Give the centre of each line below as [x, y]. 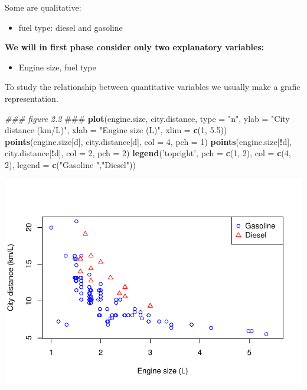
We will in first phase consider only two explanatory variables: [135, 47]
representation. [32, 98]
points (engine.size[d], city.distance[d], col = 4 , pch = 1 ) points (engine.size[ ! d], [148, 141]
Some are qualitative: [43, 7]
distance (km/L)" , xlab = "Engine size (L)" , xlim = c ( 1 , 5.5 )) [116, 130]
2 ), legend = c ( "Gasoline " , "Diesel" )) [70, 164]
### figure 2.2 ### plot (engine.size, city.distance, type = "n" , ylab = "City [147, 118]
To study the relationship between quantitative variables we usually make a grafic [153, 87]
